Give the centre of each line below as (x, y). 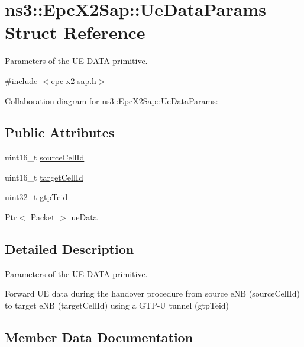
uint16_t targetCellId (44, 177)
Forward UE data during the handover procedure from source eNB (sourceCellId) (152, 293)
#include (21, 80)
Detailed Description (69, 249)
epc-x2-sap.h (74, 80)
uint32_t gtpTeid (36, 197)
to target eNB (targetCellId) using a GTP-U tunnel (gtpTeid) (117, 305)
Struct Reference (75, 32)
